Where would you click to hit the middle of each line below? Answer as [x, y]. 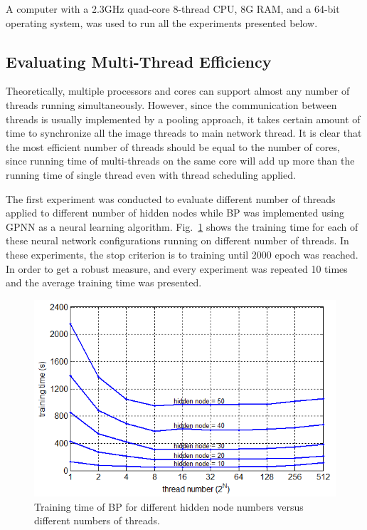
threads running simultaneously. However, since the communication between [171, 104]
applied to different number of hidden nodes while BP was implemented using [175, 213]
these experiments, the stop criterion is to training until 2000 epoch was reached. [182, 254]
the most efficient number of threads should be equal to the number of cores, [173, 146]
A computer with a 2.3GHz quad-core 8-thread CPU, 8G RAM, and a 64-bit [173, 9]
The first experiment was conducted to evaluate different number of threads [171, 198]
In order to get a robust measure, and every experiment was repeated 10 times [177, 268]
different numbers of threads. [97, 520]
